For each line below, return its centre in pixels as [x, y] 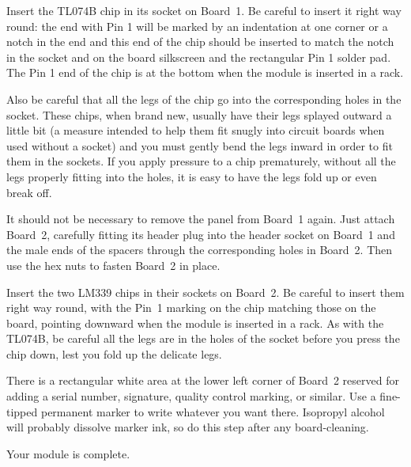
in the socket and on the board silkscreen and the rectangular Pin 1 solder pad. [199, 57]
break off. [29, 192]
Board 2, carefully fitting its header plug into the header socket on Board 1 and [201, 234]
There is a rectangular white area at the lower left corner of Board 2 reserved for [203, 380]
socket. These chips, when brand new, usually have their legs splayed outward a [199, 114]
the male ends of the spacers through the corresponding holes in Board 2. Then [200, 250]
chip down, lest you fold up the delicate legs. [114, 353]
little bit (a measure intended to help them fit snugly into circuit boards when [196, 130]
